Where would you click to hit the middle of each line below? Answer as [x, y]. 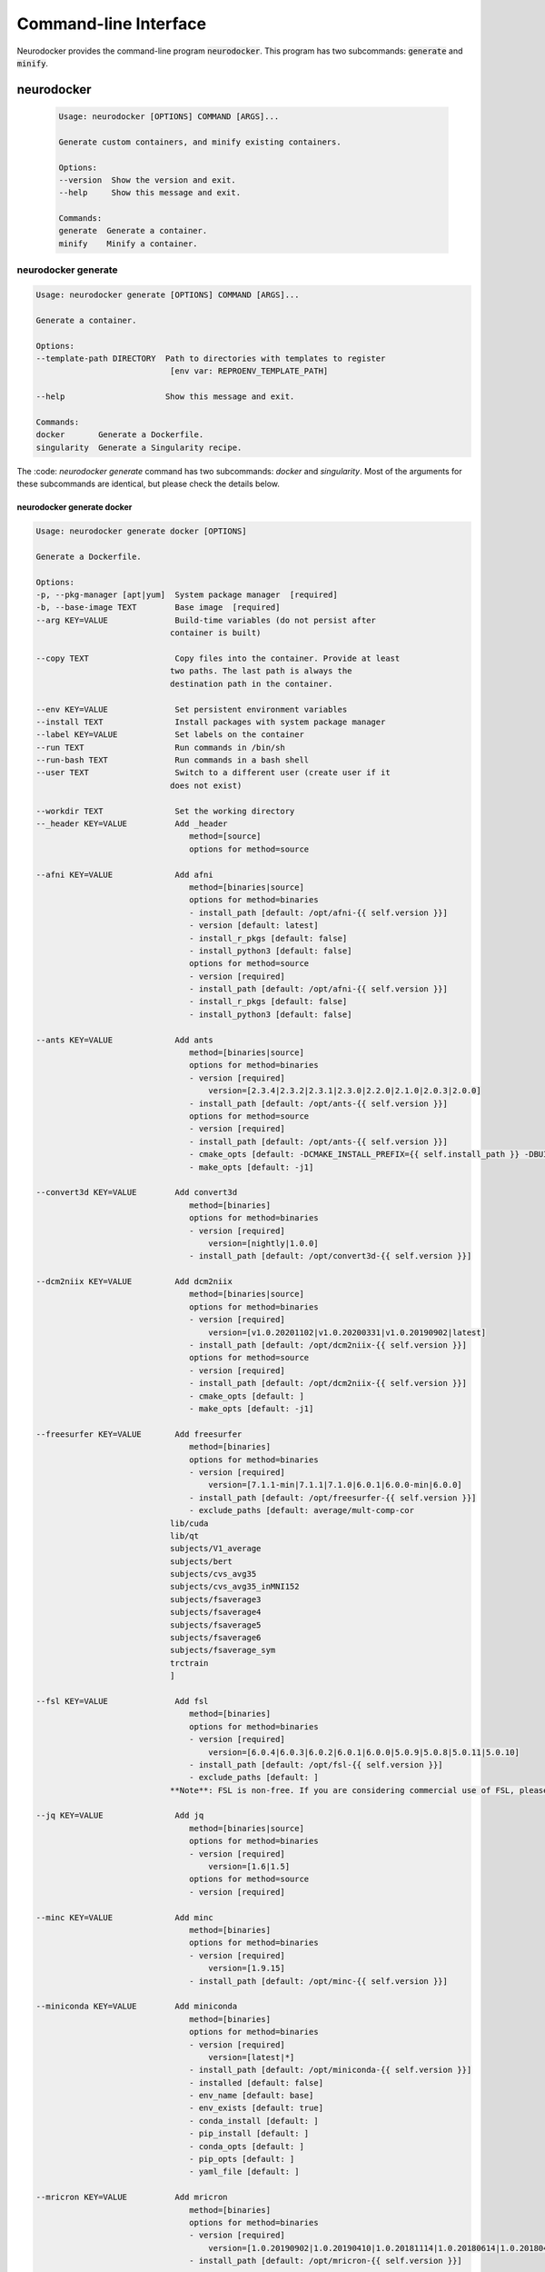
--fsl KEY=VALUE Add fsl [122, 1701]
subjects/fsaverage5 [215, 1625]
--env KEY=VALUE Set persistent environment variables [192, 709]
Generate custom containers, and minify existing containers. [200, 142]
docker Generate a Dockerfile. [120, 435]
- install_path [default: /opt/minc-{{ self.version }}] [319, 1981]
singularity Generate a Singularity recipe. [139, 447]
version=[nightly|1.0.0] [263, 1243]
